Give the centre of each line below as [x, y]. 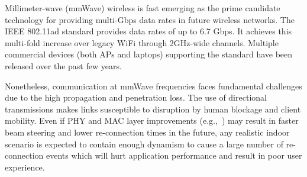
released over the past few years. [63, 65]
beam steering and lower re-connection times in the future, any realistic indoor [147, 132]
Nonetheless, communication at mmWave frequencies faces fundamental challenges [153, 86]
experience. [25, 167]
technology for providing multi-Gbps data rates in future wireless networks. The [150, 19]
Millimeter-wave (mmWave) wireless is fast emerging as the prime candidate [143, 8]
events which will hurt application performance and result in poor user [174, 155]
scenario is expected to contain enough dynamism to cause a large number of [144, 144]
